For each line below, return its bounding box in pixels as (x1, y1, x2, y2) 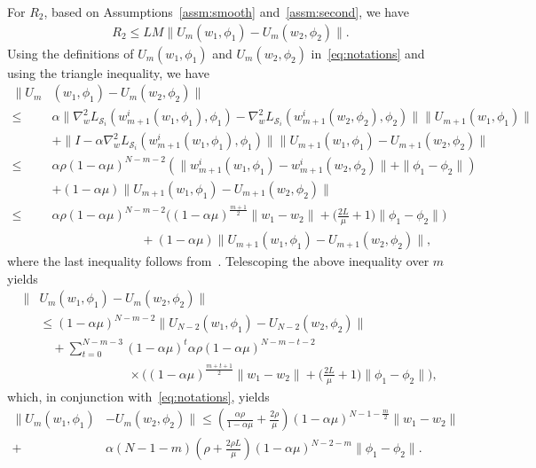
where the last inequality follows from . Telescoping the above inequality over (7, 252, 430, 270)
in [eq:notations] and (311, 43, 425, 62)
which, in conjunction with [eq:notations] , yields (7, 386, 270, 405)
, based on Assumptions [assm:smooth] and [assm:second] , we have (43, 3, 409, 20)
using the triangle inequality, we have (7, 63, 210, 82)
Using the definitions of (7, 43, 134, 62)
